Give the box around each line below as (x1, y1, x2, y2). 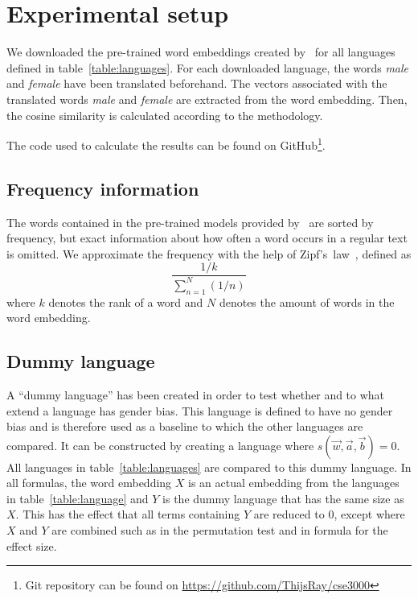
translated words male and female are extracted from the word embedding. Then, (6, 90, 408, 107)
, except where (334, 506, 405, 523)
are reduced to (253, 506, 325, 523)
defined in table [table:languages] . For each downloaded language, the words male (6, 59, 409, 76)
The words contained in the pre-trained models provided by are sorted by (6, 213, 374, 230)
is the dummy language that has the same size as (162, 490, 404, 506)
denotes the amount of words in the (219, 293, 395, 310)
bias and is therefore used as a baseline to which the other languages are (6, 418, 363, 435)
